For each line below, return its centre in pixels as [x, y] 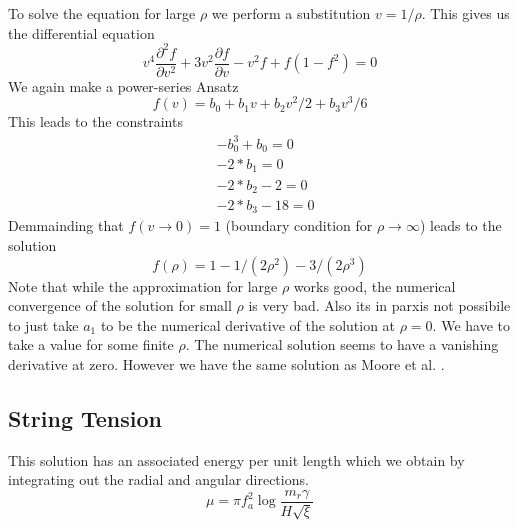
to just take [43, 324]
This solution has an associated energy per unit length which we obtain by [236, 459]
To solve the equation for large [102, 13]
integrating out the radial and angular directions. [158, 479]
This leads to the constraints [95, 121]
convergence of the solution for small [120, 305]
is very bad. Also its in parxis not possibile [379, 305]
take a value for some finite [91, 344]
